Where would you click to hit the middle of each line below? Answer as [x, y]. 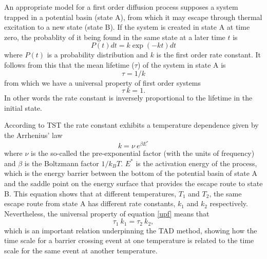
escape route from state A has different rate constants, [90, 203]
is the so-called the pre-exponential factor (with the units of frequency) [143, 153]
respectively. [229, 203]
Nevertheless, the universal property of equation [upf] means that [107, 213]
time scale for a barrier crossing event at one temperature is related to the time [129, 240]
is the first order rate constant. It [208, 55]
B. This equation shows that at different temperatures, [90, 193]
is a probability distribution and [97, 55]
